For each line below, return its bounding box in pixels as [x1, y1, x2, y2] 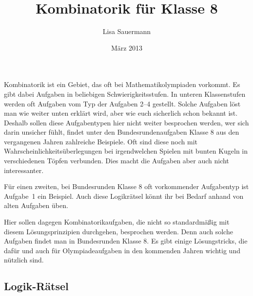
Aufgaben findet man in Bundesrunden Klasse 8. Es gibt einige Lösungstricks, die [4, 236, 248, 246]
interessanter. [4, 165, 44, 175]
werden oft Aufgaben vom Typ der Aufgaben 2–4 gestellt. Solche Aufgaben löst [4, 98, 241, 108]
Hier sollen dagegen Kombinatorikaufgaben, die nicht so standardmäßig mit [4, 217, 230, 227]
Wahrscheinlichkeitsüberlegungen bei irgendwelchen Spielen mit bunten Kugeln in [4, 146, 248, 156]
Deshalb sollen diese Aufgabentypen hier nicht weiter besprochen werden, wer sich [4, 117, 249, 127]
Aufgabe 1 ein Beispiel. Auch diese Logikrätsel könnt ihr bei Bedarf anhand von [4, 191, 244, 201]
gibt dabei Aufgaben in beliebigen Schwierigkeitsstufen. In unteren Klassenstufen [4, 88, 246, 99]
